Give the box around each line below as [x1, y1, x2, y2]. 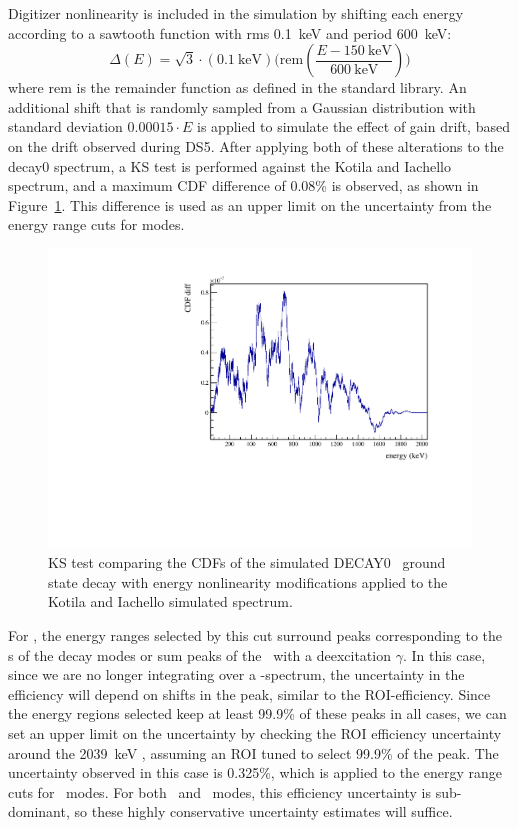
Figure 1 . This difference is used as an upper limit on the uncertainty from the [8, 194, 492, 215]
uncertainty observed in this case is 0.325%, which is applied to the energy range [8, 762, 503, 783]
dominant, [8, 801, 70, 822]
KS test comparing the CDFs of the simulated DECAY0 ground [48, 552, 446, 573]
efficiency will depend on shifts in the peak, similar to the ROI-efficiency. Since [8, 683, 491, 704]
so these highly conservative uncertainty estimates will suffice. [74, 801, 453, 822]
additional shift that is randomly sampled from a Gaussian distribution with [8, 96, 476, 117]
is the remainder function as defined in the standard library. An [76, 77, 467, 98]
